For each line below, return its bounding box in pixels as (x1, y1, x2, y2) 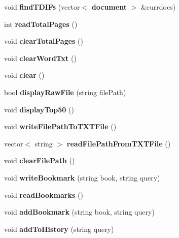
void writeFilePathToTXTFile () (4, 121, 117, 132)
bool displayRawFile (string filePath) (4, 86, 126, 97)
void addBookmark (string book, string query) (4, 206, 155, 217)
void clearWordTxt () (4, 52, 77, 63)
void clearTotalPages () (4, 36, 83, 46)
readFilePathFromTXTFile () (66, 138, 171, 148)
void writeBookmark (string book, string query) (4, 172, 160, 183)
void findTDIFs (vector (4, 2, 80, 12)
